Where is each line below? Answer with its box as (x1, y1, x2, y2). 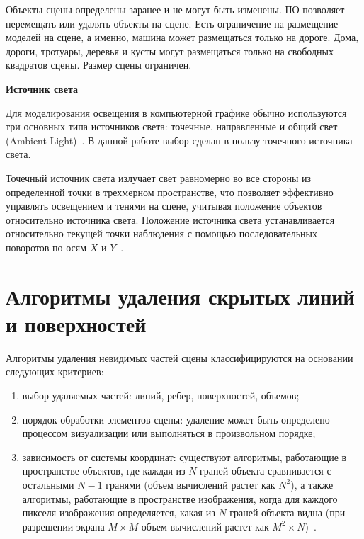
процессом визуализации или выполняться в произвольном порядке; (22, 426, 316, 441)
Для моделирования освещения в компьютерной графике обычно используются (6, 105, 347, 120)
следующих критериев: (6, 364, 104, 379)
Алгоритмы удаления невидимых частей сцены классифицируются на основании (6, 350, 353, 365)
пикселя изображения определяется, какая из (22, 505, 215, 520)
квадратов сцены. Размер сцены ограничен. (6, 57, 192, 72)
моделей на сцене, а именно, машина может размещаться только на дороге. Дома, (6, 30, 359, 45)
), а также (290, 477, 334, 492)
